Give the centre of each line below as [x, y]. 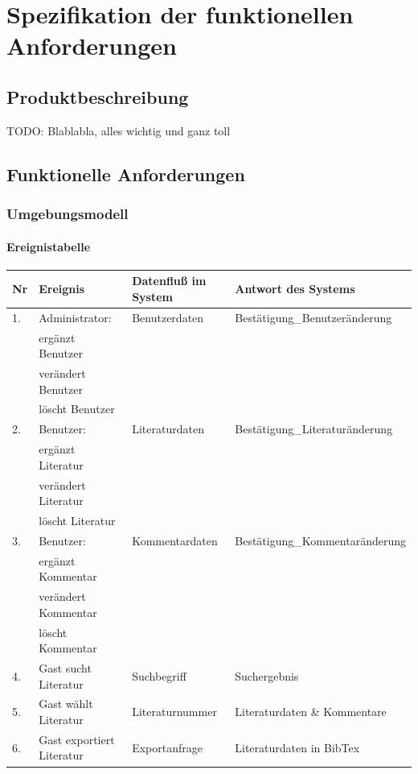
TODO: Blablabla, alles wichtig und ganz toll [119, 130]
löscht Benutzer [77, 409]
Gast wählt [66, 704]
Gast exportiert [77, 739]
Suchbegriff [159, 675]
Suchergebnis [267, 675]
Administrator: [75, 317]
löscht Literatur [77, 520]
